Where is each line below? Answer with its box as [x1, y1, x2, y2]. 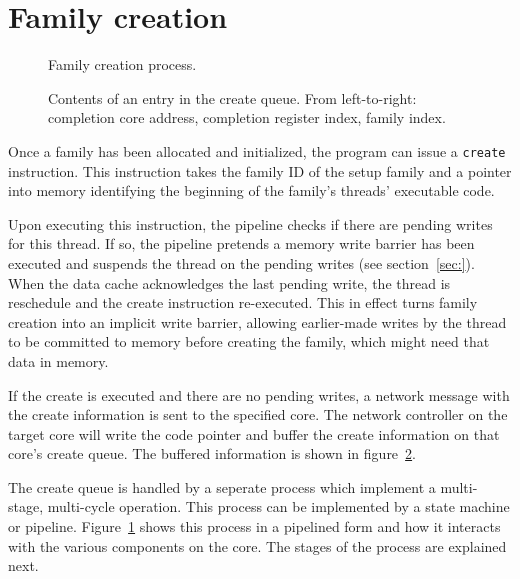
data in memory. [8, 350, 109, 371]
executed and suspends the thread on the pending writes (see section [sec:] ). [8, 252, 475, 273]
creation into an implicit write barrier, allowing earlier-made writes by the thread [8, 311, 507, 332]
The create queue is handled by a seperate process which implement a [8, 476, 436, 497]
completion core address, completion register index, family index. [48, 107, 446, 128]
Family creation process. [48, 54, 197, 75]
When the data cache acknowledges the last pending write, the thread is [8, 272, 451, 293]
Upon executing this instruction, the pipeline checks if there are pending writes [8, 213, 493, 234]
